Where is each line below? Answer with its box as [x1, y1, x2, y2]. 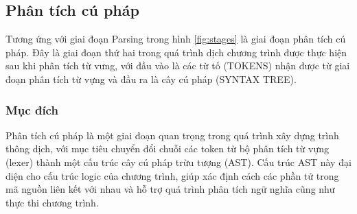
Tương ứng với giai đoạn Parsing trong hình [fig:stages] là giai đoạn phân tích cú [5, 32, 346, 46]
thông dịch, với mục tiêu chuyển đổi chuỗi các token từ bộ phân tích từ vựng [5, 141, 329, 156]
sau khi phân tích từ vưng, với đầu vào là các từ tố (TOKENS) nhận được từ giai [5, 58, 350, 73]
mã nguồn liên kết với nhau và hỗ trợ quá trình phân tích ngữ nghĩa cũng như [5, 182, 335, 196]
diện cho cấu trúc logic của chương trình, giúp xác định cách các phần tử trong [5, 168, 339, 182]
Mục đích [5, 101, 58, 118]
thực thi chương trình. [5, 195, 99, 209]
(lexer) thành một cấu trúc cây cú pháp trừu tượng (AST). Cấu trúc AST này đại [5, 154, 352, 169]
